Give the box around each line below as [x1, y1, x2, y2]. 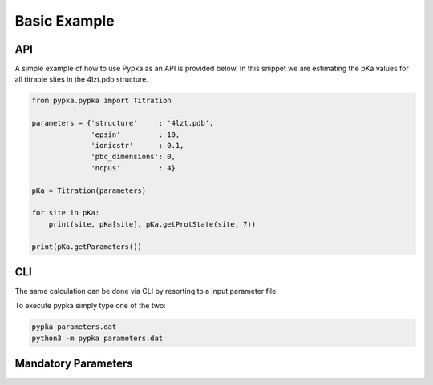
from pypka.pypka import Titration [31, 96, 172, 106]
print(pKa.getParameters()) [31, 242, 142, 251]
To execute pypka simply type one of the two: [14, 301, 166, 311]
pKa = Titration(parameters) [31, 186, 147, 195]
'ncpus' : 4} [91, 163, 176, 172]
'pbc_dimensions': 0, [91, 152, 176, 162]
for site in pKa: [31, 208, 100, 218]
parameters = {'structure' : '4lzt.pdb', [31, 118, 214, 128]
